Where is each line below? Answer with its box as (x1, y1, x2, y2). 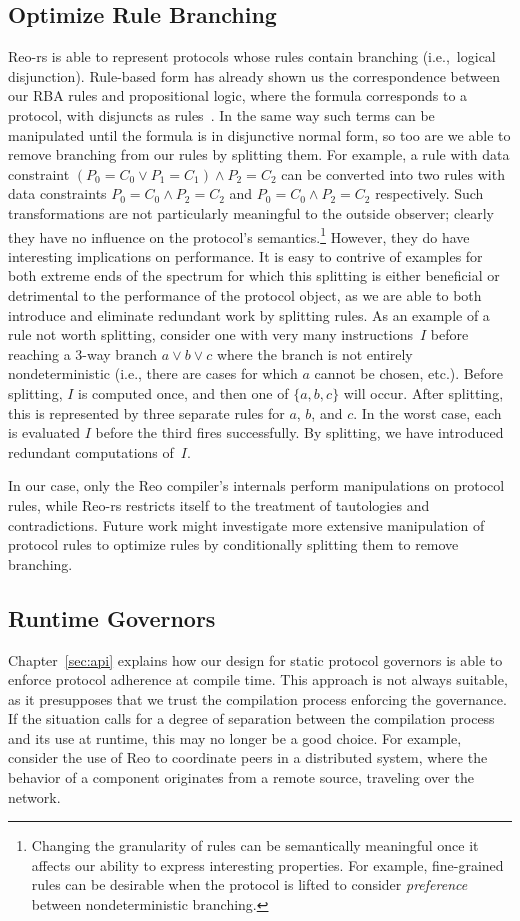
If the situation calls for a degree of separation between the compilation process (8, 708, 495, 729)
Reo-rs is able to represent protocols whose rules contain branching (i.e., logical (8, 46, 496, 67)
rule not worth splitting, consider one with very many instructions (8, 324, 413, 345)
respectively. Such (375, 183, 484, 204)
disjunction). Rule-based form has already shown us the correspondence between (8, 65, 500, 86)
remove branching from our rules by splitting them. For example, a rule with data (8, 144, 510, 165)
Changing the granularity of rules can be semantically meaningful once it (31, 835, 479, 856)
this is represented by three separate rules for (8, 402, 285, 423)
